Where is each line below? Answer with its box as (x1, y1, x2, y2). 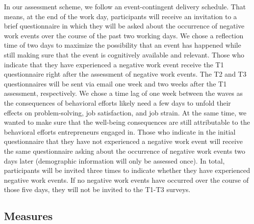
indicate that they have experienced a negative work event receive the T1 (4, 59, 224, 69)
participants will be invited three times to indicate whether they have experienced (4, 165, 250, 175)
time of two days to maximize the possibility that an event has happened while (4, 40, 241, 50)
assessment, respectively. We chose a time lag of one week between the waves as (4, 88, 243, 98)
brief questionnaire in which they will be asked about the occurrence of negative (4, 21, 245, 31)
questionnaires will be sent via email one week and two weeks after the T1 (4, 78, 227, 88)
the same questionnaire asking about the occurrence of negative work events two (4, 145, 245, 156)
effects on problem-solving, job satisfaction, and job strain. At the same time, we (4, 107, 247, 117)
